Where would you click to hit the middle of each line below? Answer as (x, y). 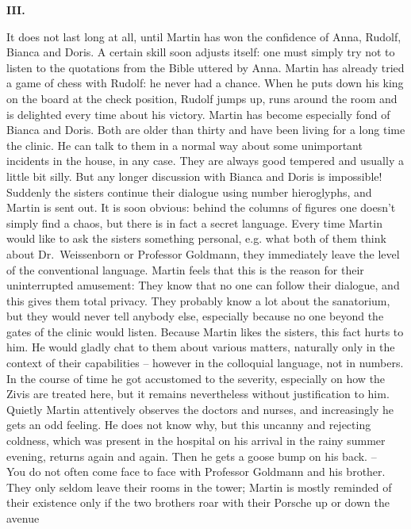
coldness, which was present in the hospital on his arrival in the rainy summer (196, 441)
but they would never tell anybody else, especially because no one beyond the (195, 316)
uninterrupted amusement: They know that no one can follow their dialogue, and (203, 285)
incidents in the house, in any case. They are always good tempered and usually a (205, 161)
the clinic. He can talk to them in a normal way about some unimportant (184, 145)
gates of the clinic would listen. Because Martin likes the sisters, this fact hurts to (205, 331)
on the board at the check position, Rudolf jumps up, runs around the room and (202, 98)
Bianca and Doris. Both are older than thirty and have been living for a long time (206, 130)
